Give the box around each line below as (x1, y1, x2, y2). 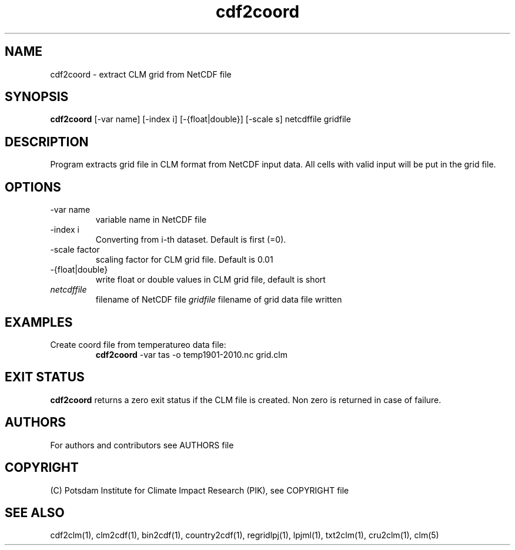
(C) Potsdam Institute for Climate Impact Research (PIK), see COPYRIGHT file (50, 485, 349, 495)
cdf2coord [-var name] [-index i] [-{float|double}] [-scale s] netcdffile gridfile (50, 114, 351, 125)
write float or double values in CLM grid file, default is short (95, 274, 326, 285)
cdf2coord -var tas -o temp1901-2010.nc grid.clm (95, 349, 287, 360)
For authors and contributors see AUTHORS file (50, 440, 234, 450)
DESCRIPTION (5, 134, 89, 149)
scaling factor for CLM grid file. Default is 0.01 (95, 254, 273, 265)
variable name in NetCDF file (95, 214, 207, 225)
